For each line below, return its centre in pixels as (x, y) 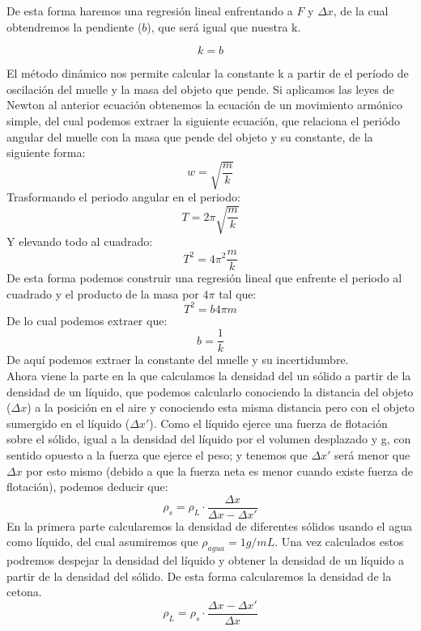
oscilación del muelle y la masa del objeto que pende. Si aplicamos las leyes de (200, 89)
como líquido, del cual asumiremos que (102, 542)
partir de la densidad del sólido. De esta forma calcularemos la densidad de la (199, 576)
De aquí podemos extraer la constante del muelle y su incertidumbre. (178, 360)
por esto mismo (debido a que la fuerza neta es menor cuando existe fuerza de (219, 470)
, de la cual (361, 11)
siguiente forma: (46, 152)
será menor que (372, 455)
